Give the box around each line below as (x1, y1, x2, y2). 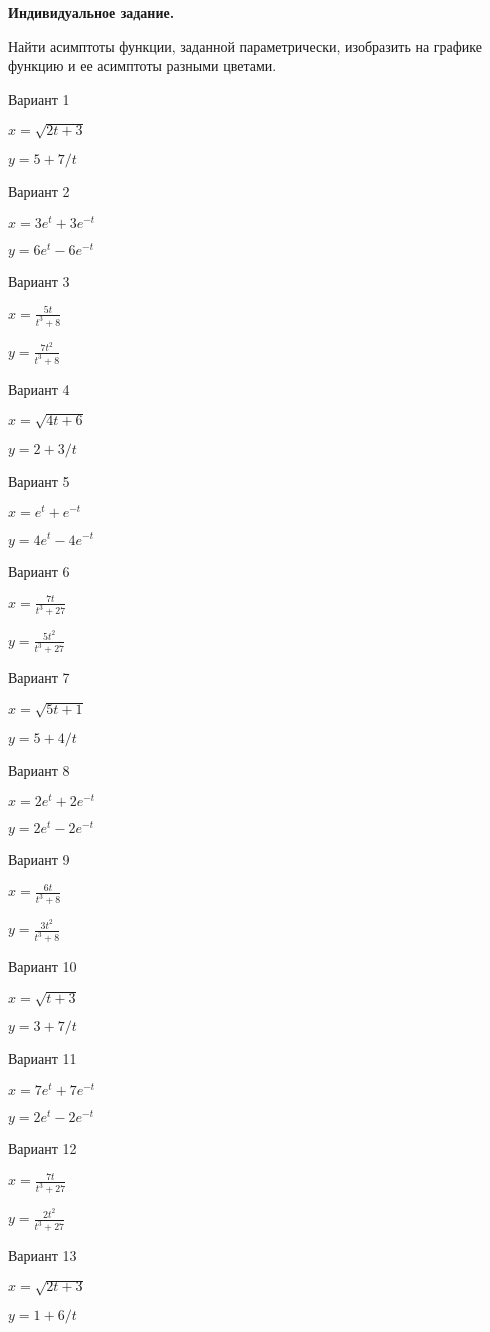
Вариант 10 (8, 956, 77, 977)
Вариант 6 (8, 560, 70, 581)
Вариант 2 (8, 180, 70, 201)
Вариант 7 (8, 667, 70, 688)
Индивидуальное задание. (8, 2, 175, 22)
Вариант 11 (8, 1048, 77, 1069)
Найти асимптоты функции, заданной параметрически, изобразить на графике (8, 35, 483, 56)
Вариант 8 (8, 759, 70, 780)
